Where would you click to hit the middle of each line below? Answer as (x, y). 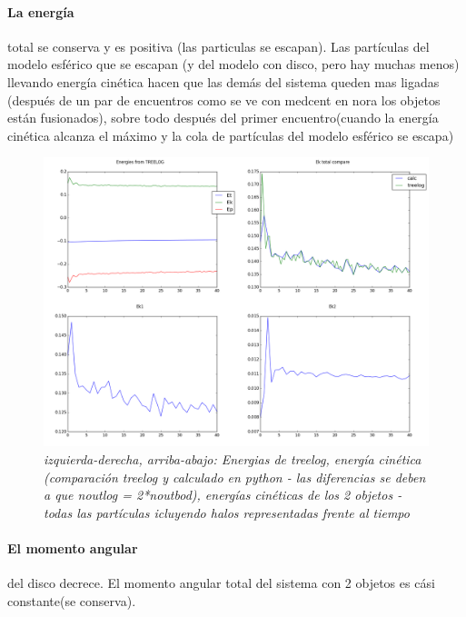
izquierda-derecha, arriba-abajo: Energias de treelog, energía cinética (233, 458)
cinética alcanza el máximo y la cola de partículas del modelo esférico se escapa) (231, 135)
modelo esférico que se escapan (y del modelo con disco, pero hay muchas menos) (233, 64)
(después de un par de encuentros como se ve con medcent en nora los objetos (224, 100)
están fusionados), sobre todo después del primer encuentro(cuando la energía (223, 118)
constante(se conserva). (72, 600)
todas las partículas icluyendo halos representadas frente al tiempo (227, 512)
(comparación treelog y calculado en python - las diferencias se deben (235, 477)
